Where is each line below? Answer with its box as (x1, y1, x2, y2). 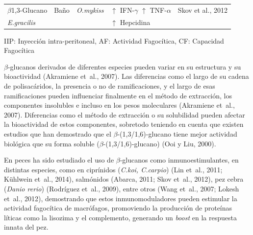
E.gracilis (7, 17, 35, 27)
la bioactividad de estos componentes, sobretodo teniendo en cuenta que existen (4, 119, 244, 129)
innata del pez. (4, 222, 49, 232)
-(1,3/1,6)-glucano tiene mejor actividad (117, 129, 237, 139)
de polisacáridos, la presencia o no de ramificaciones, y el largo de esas (4, 81, 215, 91)
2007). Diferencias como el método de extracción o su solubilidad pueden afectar (4, 109, 245, 119)
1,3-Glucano (11, 4, 48, 15)
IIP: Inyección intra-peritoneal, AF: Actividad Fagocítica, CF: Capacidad (4, 35, 224, 46)
